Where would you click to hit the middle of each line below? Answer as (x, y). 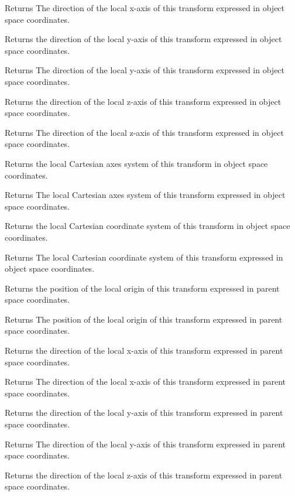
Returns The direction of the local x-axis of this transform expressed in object (145, 8)
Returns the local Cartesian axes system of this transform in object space (136, 163)
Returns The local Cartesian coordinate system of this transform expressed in (144, 257)
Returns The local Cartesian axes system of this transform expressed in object (145, 195)
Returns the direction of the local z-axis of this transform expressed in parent (144, 475)
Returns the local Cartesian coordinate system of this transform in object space (147, 226)
